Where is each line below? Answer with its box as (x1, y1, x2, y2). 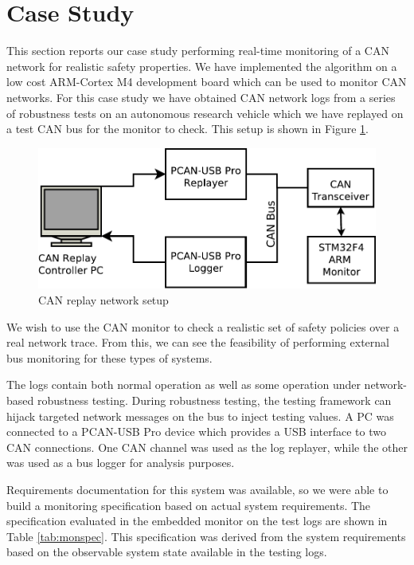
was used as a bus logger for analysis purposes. (6, 454, 235, 471)
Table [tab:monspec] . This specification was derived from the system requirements (6, 528, 406, 544)
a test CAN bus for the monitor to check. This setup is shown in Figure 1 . (6, 120, 369, 137)
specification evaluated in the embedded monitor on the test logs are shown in (6, 512, 388, 529)
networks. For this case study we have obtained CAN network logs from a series (6, 88, 396, 105)
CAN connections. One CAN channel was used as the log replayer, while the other (6, 438, 408, 455)
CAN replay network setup (38, 292, 169, 308)
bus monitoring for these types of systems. (6, 349, 213, 366)
